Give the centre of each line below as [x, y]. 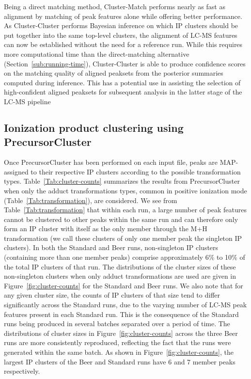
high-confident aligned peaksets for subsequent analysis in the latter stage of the [123, 92]
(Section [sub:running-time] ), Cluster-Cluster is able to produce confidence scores [125, 63]
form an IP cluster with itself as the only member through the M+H [106, 229]
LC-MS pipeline [27, 101]
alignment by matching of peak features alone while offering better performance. [123, 16]
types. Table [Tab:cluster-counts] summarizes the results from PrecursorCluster [122, 181]
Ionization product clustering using [94, 127]
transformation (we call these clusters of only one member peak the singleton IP [123, 238]
